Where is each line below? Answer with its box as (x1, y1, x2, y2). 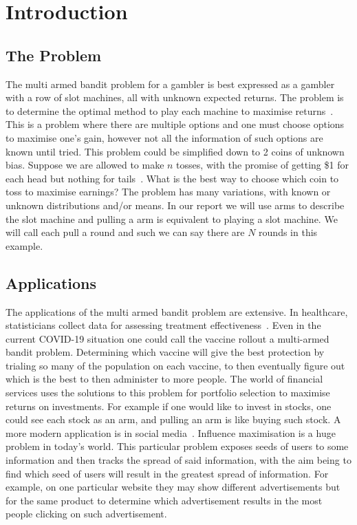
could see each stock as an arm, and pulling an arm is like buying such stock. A (6, 412, 341, 427)
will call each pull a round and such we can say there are (6, 225, 245, 239)
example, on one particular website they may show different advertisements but (6, 480, 340, 494)
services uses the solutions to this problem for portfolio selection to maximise (6, 385, 330, 400)
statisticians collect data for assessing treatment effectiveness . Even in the (6, 318, 321, 332)
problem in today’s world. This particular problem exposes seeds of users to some (6, 439, 349, 453)
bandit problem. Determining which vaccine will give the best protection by (6, 345, 325, 359)
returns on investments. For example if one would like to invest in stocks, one (6, 398, 332, 413)
